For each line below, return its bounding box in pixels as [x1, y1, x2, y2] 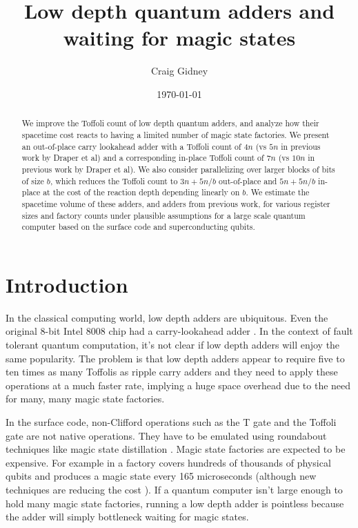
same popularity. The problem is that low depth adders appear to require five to [6, 351, 345, 365]
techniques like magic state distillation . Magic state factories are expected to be [6, 442, 346, 456]
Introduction [6, 270, 128, 298]
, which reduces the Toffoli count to [50, 175, 178, 186]
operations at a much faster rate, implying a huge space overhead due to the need [6, 378, 351, 392]
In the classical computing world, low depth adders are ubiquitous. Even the [6, 310, 328, 324]
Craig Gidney [150, 63, 208, 78]
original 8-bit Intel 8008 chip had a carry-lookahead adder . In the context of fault [6, 324, 353, 338]
